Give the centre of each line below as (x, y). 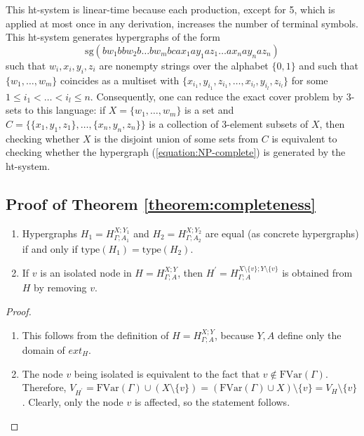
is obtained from (317, 272)
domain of (43, 350)
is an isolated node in (86, 272)
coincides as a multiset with (120, 80)
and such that (329, 65)
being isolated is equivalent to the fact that (167, 373)
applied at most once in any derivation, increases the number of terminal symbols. (182, 23)
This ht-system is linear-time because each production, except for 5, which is (170, 9)
